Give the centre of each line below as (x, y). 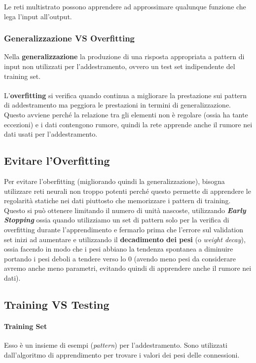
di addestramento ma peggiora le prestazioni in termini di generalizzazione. (118, 105)
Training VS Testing (57, 304)
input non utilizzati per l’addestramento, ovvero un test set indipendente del (120, 66)
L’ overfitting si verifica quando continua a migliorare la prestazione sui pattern (126, 95)
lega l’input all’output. (38, 16)
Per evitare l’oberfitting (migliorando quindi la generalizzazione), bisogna (114, 181)
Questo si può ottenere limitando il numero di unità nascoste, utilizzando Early (125, 210)
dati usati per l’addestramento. (51, 134)
